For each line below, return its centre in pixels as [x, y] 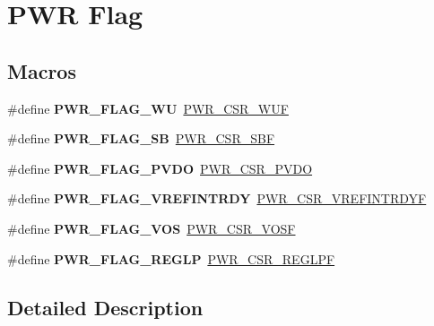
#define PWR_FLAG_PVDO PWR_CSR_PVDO [160, 168]
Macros [42, 70]
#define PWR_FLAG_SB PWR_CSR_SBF [141, 138]
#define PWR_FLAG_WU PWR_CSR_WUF [148, 108]
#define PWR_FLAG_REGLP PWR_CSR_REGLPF [171, 258]
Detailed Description [105, 307]
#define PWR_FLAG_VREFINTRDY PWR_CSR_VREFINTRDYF [217, 198]
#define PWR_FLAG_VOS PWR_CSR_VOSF [152, 228]
